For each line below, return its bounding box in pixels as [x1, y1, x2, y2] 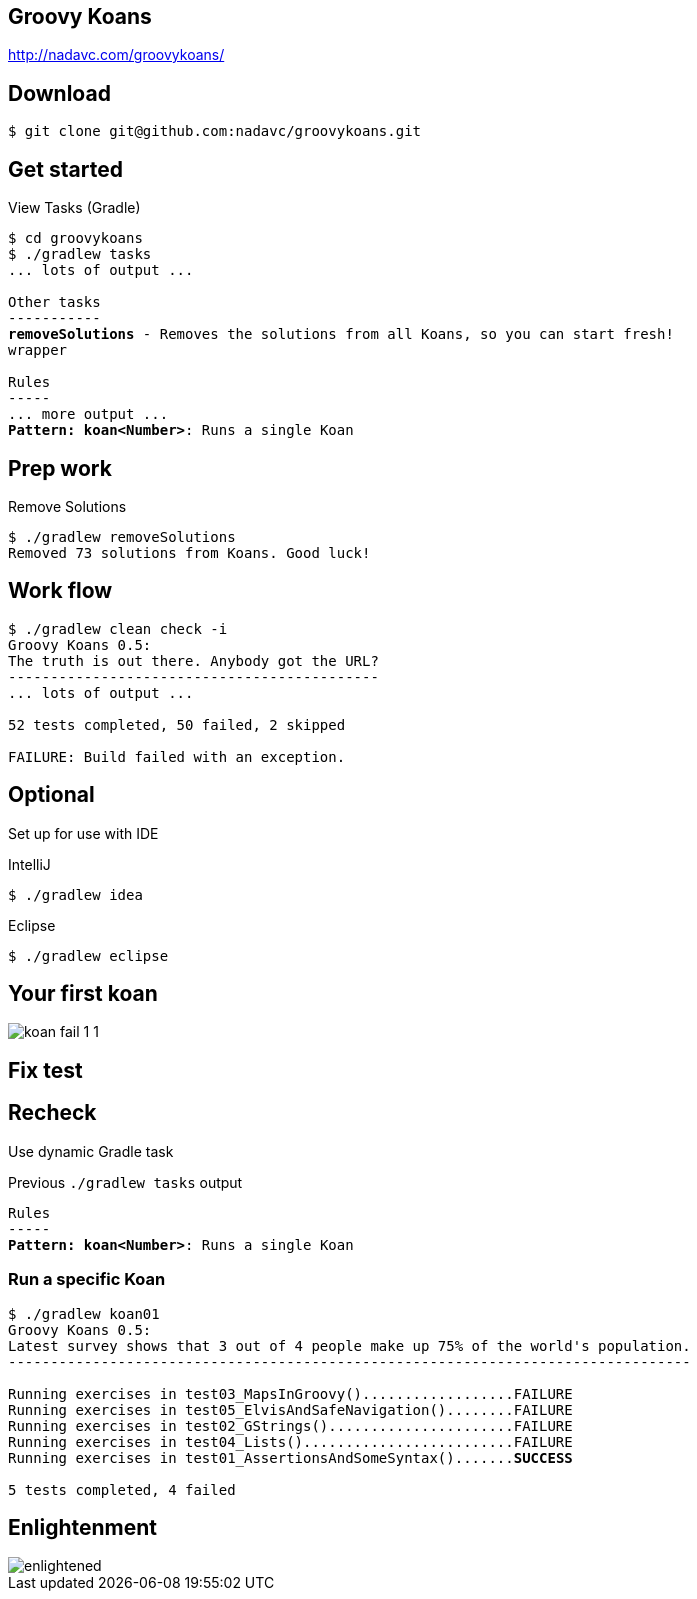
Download [8, 80, 111, 106]
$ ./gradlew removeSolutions [8, 528, 236, 545]
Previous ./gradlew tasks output [8, 1173, 243, 1191]
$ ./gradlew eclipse [8, 947, 169, 964]
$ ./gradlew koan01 [8, 1305, 160, 1322]
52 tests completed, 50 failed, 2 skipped [8, 716, 346, 733]
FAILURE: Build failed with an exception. [8, 748, 346, 765]
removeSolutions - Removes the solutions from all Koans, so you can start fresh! [8, 326, 674, 343]
